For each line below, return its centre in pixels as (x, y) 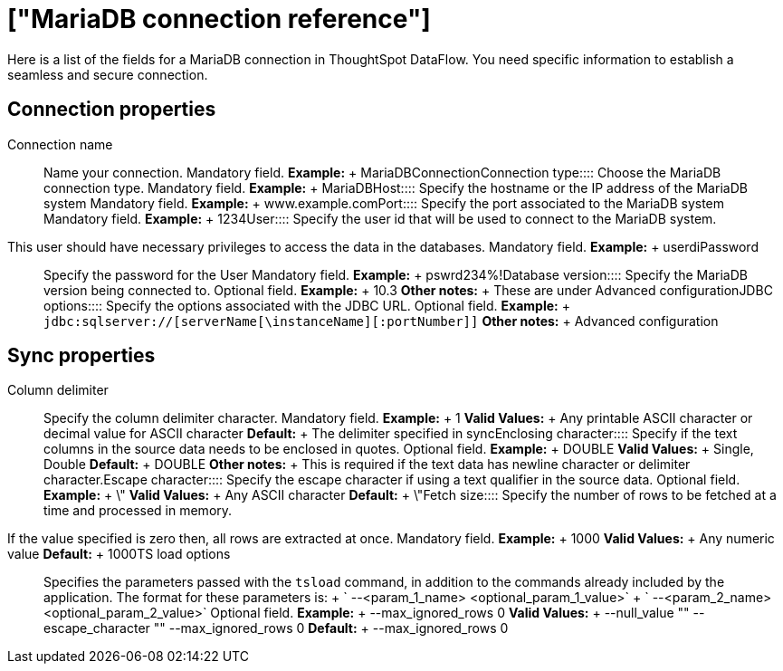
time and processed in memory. (138, 511)
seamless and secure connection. (108, 74)
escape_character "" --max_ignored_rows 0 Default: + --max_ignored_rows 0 (276, 628)
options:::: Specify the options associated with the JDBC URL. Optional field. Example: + (307, 305)
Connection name (60, 144)
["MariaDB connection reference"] (219, 19)
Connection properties (112, 110)
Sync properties (81, 356)
